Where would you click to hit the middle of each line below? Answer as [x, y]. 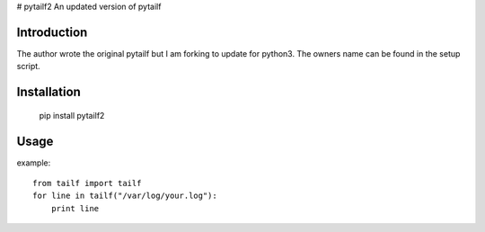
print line [75, 208]
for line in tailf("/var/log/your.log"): [125, 196]
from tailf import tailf [87, 183]
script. [28, 67]
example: [34, 163]
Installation [48, 92]
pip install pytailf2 [72, 115]
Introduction [52, 32]
